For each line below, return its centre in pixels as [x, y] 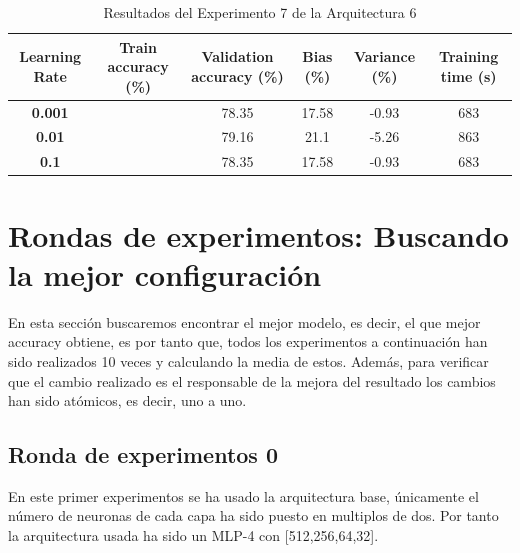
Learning [50, 56]
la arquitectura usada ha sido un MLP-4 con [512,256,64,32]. [193, 535]
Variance [384, 56]
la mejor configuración [165, 273]
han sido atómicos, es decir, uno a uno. [127, 400]
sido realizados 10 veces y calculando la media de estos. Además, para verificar [248, 360]
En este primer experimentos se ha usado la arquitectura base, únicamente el [243, 495]
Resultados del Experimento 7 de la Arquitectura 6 [260, 12]
